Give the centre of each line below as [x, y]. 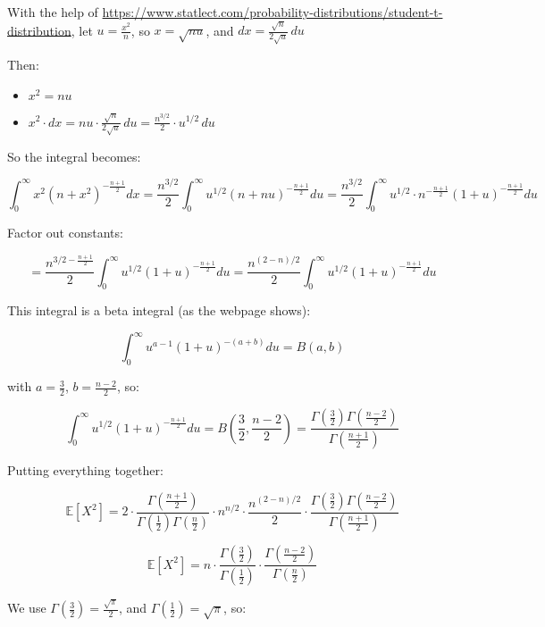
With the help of [53, 12]
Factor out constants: [65, 233]
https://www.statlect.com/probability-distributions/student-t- [272, 12]
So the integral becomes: [74, 156]
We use [27, 608]
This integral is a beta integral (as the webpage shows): [159, 310]
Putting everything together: [85, 469]
